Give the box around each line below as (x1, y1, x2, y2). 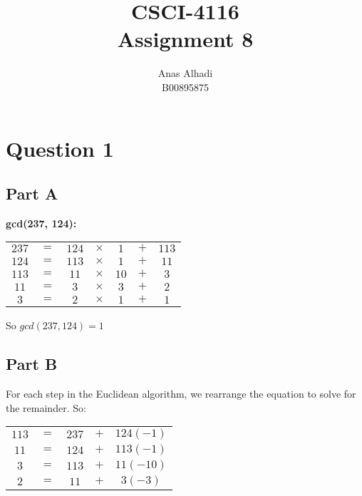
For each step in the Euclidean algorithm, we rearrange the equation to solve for (6, 386, 356, 401)
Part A (6, 182, 58, 205)
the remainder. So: (6, 400, 86, 415)
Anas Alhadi (157, 66, 213, 81)
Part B (6, 353, 58, 375)
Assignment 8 (117, 24, 254, 53)
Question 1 (6, 133, 114, 162)
